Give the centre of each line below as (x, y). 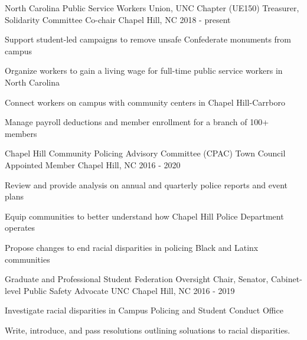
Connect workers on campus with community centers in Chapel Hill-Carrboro (145, 102)
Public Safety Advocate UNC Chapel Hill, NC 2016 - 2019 (129, 290)
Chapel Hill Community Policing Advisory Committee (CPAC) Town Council (145, 153)
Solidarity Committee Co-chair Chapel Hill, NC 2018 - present (118, 19)
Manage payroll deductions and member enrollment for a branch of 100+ (137, 122)
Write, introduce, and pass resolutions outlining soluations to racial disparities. (148, 330)
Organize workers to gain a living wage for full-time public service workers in (144, 71)
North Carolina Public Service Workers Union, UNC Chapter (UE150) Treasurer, (152, 8)
